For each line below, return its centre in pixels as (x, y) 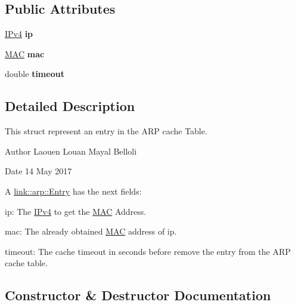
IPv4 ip (19, 34)
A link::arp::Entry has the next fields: (73, 191)
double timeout (35, 74)
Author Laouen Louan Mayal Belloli (71, 151)
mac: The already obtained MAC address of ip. (91, 231)
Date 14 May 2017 (38, 171)
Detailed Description (70, 106)
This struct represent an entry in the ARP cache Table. (106, 131)
